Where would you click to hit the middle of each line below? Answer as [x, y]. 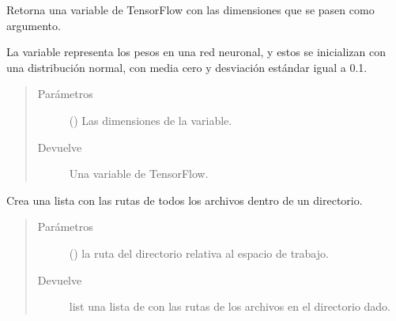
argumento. [34, 25]
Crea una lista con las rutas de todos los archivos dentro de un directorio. [185, 200]
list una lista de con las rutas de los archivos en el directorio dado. [230, 306]
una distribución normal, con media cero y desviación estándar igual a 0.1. [187, 67]
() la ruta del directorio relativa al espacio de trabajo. [199, 253]
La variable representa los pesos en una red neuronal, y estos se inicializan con [196, 52]
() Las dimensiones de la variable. [151, 120]
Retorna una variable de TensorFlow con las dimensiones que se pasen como [190, 9]
